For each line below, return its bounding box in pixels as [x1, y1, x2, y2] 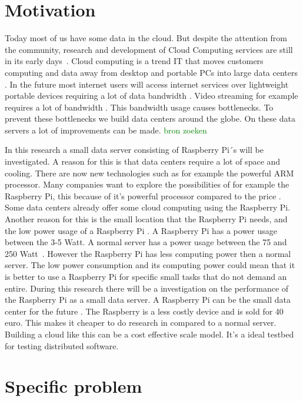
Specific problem [5, 374, 142, 398]
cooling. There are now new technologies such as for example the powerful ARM [5, 166, 294, 179]
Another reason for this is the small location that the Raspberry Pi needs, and [5, 213, 288, 225]
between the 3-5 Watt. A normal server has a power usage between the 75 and [5, 236, 287, 248]
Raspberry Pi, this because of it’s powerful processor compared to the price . [5, 189, 281, 202]
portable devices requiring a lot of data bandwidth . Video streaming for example [5, 89, 298, 102]
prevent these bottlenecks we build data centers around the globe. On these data [5, 112, 295, 125]
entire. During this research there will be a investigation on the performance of [5, 282, 289, 294]
